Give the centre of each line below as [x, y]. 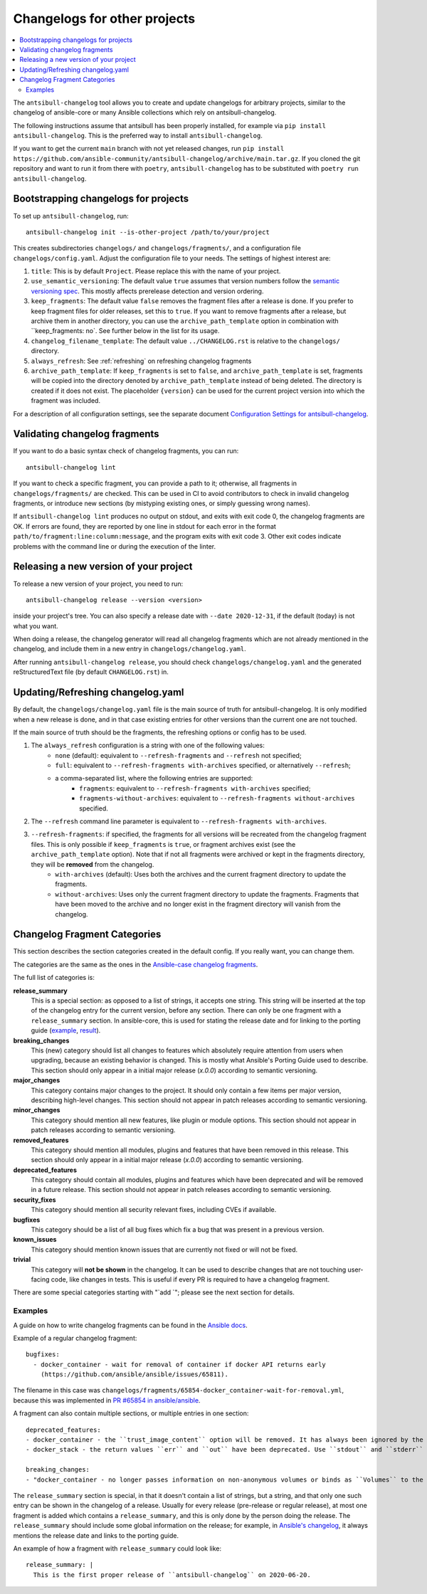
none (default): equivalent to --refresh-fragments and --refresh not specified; [178, 755]
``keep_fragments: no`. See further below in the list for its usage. [125, 331]
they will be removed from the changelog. [93, 864]
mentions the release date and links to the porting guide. [96, 1535]
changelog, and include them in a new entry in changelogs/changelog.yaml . [130, 649]
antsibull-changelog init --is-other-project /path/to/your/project [148, 232]
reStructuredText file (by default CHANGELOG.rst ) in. [91, 672]
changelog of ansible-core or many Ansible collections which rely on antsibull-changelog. [145, 112]
